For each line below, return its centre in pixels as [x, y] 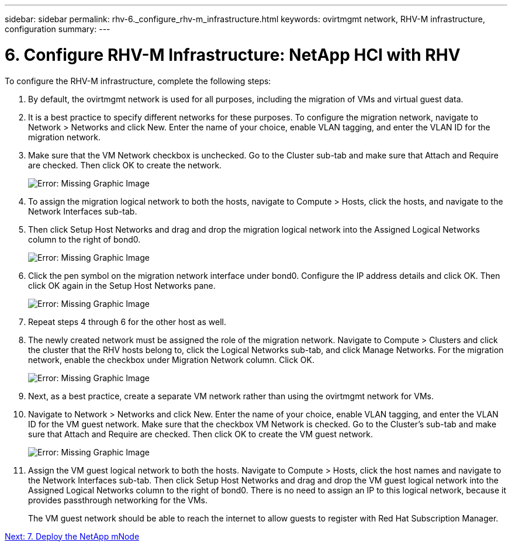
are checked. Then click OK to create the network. [125, 165]
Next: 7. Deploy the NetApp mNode [72, 536]
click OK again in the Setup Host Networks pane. [122, 285]
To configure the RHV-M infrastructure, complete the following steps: [138, 81]
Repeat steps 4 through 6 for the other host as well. [127, 322]
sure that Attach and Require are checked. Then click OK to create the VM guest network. [201, 434]
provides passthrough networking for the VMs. [118, 500]
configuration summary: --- [58, 29]
